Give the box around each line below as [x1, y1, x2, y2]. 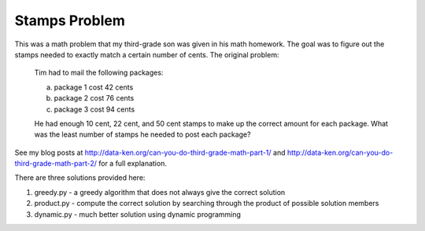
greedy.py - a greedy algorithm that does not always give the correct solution [34, 187, 286, 196]
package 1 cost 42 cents [54, 82, 134, 92]
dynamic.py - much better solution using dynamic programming [34, 209, 242, 219]
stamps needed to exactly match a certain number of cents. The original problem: [14, 49, 279, 59]
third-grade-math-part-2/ [14, 159, 98, 168]
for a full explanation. [98, 159, 167, 168]
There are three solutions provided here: [14, 173, 146, 182]
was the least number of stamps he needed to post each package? [34, 130, 251, 139]
